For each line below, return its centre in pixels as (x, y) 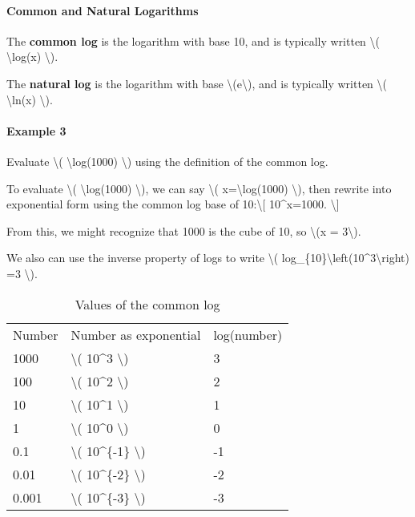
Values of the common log (147, 304)
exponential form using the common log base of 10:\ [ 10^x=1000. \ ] (173, 204)
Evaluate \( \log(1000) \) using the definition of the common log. (167, 161)
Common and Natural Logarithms (103, 10)
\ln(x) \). (30, 99)
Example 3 (36, 130)
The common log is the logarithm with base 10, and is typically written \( (193, 40)
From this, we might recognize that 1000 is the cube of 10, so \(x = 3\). (184, 230)
